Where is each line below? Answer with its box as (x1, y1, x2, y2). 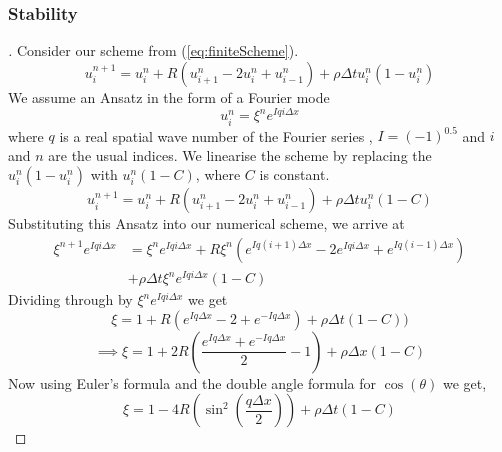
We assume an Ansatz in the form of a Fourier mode (8, 86, 330, 107)
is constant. (259, 164, 330, 185)
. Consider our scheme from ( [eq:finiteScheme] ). (8, 40, 299, 61)
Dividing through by (8, 289, 133, 310)
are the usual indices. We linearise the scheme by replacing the (48, 144, 432, 165)
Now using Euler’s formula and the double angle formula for (8, 372, 377, 393)
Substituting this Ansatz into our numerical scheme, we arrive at (8, 213, 405, 234)
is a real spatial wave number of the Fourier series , (59, 125, 373, 146)
